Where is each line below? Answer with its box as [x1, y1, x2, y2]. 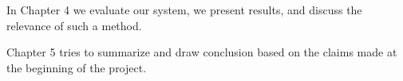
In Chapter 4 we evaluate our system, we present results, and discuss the [6, 2, 362, 17]
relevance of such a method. [6, 17, 142, 33]
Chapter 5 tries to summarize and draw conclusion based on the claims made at [6, 44, 397, 60]
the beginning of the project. [6, 59, 147, 75]
